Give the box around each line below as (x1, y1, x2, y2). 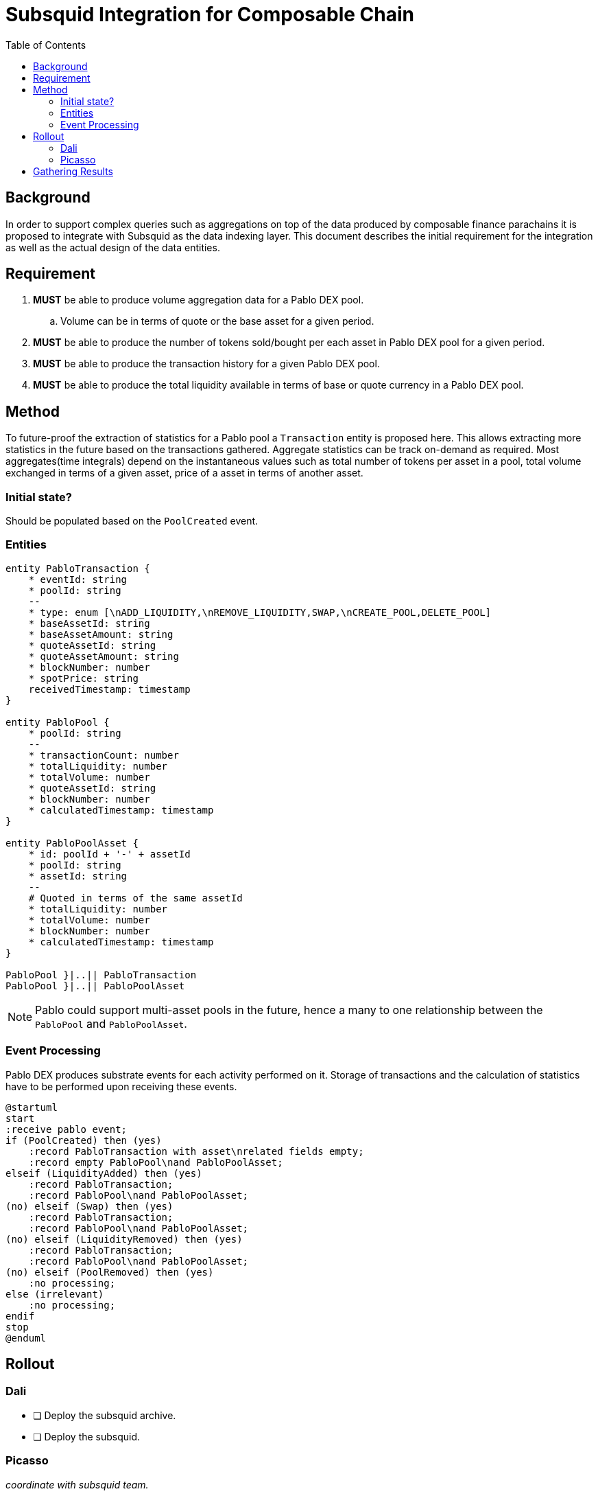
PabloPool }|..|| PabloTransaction (5, 969, 197, 980)
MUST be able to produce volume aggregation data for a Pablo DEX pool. (33, 294, 364, 306)
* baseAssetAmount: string (28, 628, 174, 640)
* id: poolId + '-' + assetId (28, 848, 191, 860)
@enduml (5, 1332, 47, 1344)
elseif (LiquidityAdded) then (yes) (5, 1167, 202, 1179)
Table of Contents (5, 38, 86, 51)
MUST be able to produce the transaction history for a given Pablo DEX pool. (33, 358, 380, 370)
